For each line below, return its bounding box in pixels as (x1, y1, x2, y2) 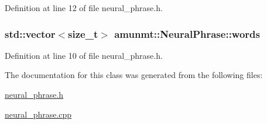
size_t (68, 26, 98, 41)
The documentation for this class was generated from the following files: (5, 69, 263, 81)
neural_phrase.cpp (5, 108, 72, 120)
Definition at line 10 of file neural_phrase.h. (5, 49, 163, 61)
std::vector (5, 26, 56, 41)
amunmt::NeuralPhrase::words (114, 26, 260, 41)
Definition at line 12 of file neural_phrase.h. (5, 2, 163, 13)
